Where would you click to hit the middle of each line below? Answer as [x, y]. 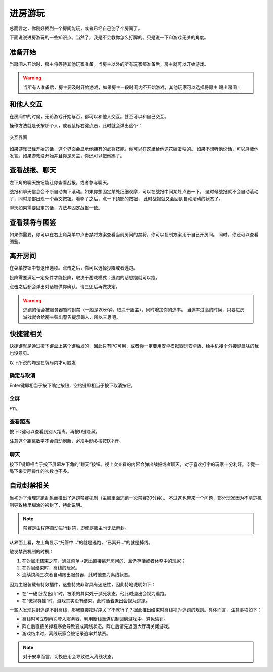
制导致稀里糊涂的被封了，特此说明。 [47, 505]
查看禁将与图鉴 [33, 222]
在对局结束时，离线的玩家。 [51, 568]
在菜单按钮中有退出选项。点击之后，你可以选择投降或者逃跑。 [74, 268]
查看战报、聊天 [33, 170]
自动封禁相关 [29, 486]
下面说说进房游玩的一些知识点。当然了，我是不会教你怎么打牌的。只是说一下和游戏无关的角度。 [109, 37]
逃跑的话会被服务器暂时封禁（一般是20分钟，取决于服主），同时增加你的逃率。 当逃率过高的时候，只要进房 [134, 310]
